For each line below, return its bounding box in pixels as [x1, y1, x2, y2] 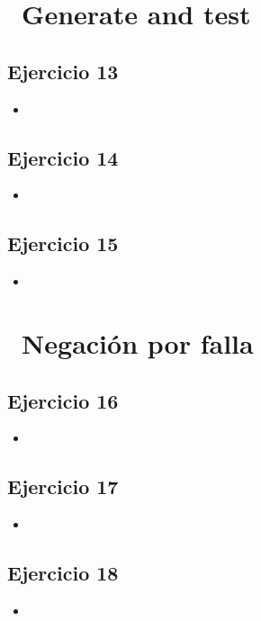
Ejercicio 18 [7, 559, 119, 587]
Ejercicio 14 [7, 143, 119, 171]
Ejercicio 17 [7, 472, 119, 500]
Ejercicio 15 [7, 229, 119, 257]
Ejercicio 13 [7, 57, 119, 85]
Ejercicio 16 [7, 386, 119, 414]
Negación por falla [22, 324, 254, 361]
